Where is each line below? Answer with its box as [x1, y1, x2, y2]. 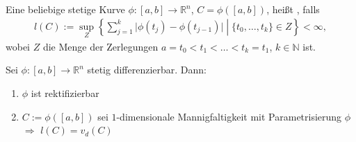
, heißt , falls [266, 2, 320, 16]
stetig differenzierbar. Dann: [87, 62, 207, 77]
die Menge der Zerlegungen [42, 39, 159, 53]
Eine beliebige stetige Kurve [6, 2, 125, 16]
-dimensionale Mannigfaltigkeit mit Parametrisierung [116, 109, 342, 123]
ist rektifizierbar [31, 86, 99, 100]
